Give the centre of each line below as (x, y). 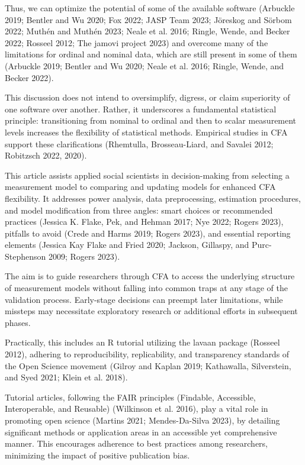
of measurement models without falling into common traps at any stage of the (146, 288)
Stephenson (25, 256)
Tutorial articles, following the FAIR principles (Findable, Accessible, (130, 397)
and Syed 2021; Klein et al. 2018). (66, 377)
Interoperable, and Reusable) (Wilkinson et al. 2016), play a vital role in (137, 409)
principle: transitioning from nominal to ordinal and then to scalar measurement (151, 120)
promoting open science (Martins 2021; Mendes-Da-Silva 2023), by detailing (142, 420)
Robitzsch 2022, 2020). (46, 155)
